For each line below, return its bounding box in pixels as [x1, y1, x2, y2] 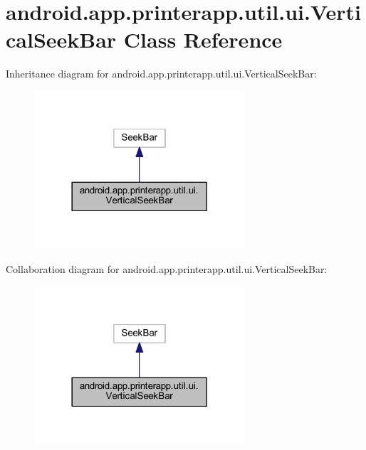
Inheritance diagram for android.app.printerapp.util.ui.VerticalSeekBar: [6, 66, 317, 81]
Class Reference [123, 25, 283, 54]
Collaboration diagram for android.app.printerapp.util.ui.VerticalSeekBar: [6, 261, 328, 276]
